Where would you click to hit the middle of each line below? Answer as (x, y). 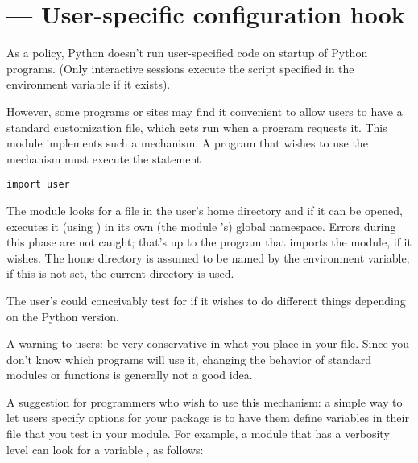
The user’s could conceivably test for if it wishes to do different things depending (206, 300)
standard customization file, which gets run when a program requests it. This (197, 127)
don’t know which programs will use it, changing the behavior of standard (189, 359)
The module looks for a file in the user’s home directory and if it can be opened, (205, 210)
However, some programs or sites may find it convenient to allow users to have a (205, 111)
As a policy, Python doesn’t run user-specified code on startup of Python (187, 53)
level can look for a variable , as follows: (105, 449)
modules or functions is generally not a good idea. (130, 375)
